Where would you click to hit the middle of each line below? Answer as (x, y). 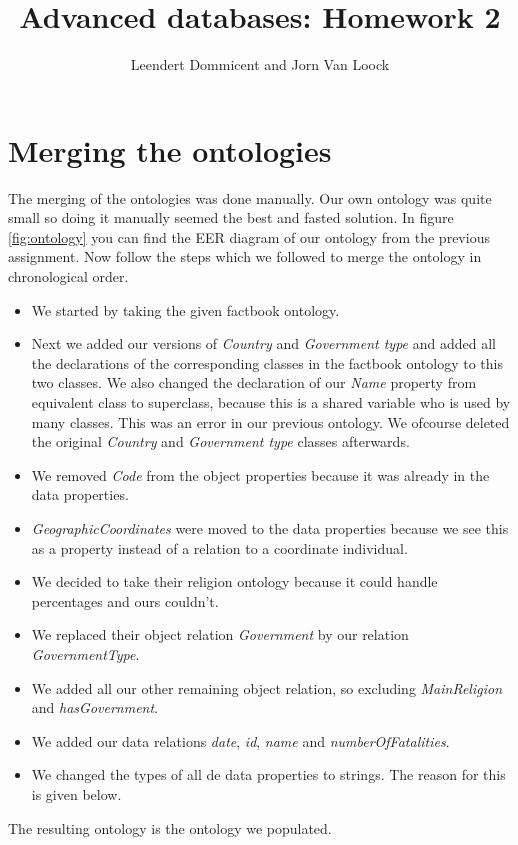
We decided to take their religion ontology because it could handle (234, 581)
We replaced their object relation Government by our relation (220, 634)
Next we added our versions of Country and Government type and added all (263, 343)
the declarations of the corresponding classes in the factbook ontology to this (267, 362)
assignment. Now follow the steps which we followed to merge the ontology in (245, 256)
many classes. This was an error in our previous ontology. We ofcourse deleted (270, 421)
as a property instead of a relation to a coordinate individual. (219, 547)
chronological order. (68, 276)
